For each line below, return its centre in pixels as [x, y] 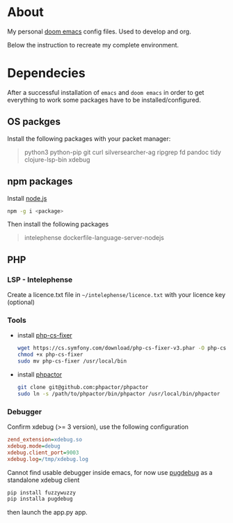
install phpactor [40, 374]
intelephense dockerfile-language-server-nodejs [94, 238]
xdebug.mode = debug [34, 446]
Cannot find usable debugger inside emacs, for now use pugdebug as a [110, 472]
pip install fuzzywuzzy [42, 492]
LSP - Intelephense [40, 280]
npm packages [40, 182]
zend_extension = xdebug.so [45, 440]
